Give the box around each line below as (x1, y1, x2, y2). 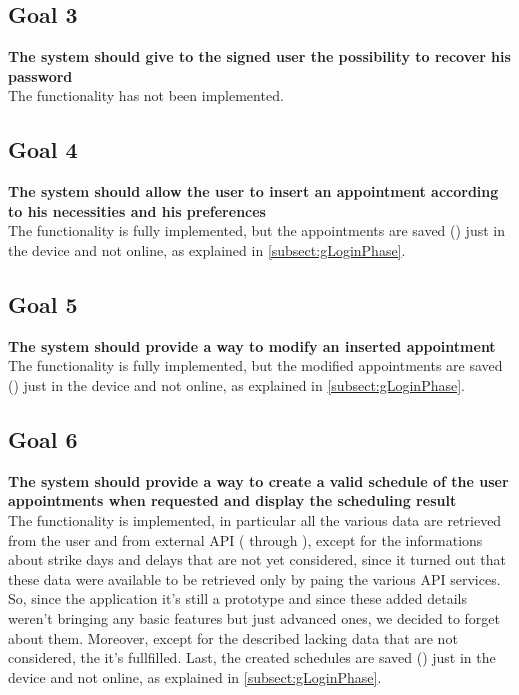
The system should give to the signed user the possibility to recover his (8, 46, 511, 67)
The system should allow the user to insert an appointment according (8, 181, 499, 202)
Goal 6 (8, 423, 78, 454)
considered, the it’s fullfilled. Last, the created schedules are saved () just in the (8, 647, 496, 668)
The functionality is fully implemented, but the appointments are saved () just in (8, 220, 505, 241)
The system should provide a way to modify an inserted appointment (8, 335, 496, 356)
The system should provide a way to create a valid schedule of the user (8, 470, 509, 491)
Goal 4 (8, 134, 78, 165)
